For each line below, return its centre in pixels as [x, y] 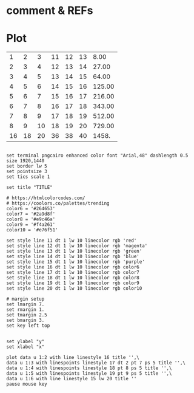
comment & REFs [50, 11]
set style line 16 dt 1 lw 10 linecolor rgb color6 [73, 267]
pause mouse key [27, 384]
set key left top [28, 326]
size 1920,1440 [25, 161]
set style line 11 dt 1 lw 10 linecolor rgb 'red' [72, 241]
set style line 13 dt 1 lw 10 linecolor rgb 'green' [74, 251]
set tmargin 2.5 [27, 315]
